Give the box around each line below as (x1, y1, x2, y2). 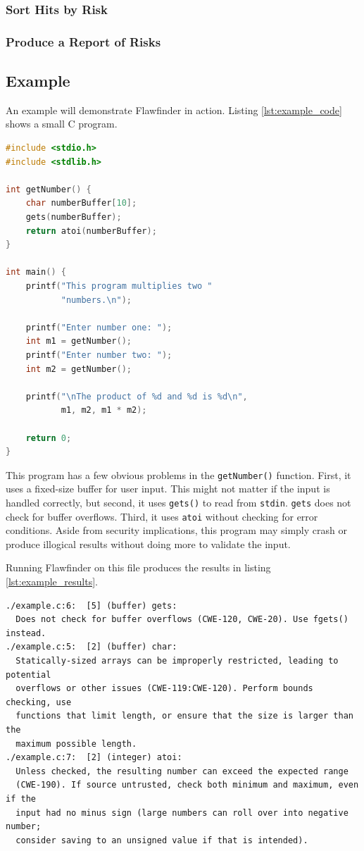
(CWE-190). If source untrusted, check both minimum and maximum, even (15, 780, 359, 790)
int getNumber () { (6, 184, 92, 194)
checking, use (6, 697, 72, 707)
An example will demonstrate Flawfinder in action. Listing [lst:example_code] (6, 102, 342, 117)
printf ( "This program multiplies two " (25, 281, 213, 292)
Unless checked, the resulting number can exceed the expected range (15, 766, 349, 776)
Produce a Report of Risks (6, 32, 161, 50)
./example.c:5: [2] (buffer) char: (6, 642, 177, 652)
